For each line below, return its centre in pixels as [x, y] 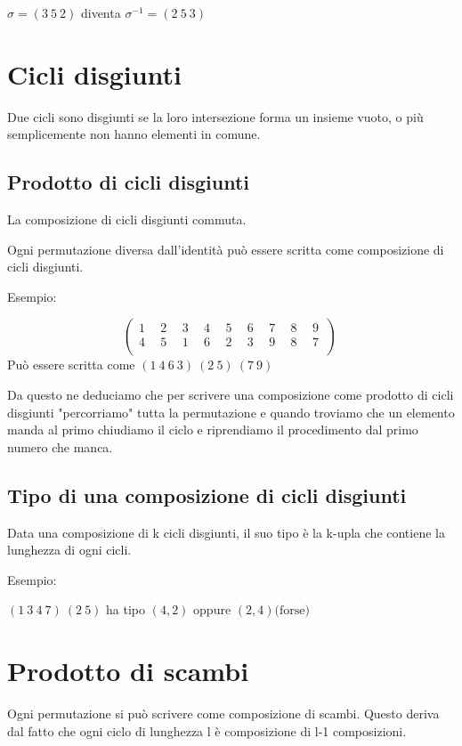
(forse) [292, 611]
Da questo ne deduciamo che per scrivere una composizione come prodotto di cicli [231, 395]
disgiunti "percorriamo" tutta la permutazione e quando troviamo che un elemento [231, 412]
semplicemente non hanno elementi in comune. [134, 134]
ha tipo [126, 609]
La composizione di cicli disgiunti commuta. [127, 219]
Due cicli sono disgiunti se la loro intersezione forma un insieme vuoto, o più [215, 116]
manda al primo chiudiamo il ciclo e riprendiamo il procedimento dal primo [213, 430]
